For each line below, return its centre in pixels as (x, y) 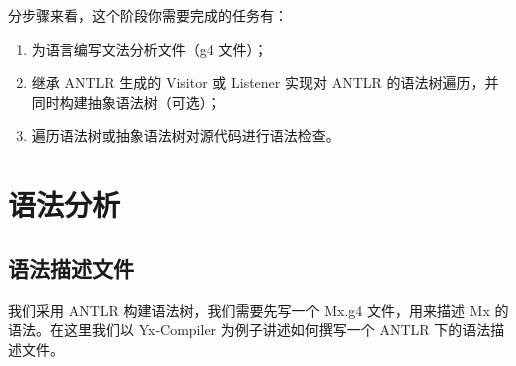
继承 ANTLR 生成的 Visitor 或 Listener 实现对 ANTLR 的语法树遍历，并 (265, 82)
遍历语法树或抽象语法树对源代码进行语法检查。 (185, 135)
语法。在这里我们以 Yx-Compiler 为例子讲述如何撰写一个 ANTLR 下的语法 (249, 329)
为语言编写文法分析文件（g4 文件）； (149, 48)
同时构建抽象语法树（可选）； (126, 101)
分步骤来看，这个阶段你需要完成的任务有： (148, 15)
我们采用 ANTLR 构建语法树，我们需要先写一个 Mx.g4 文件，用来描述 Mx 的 (258, 309)
